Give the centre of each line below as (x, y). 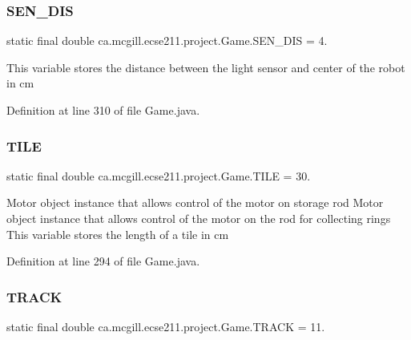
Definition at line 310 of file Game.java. (103, 110)
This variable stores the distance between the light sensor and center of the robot (206, 67)
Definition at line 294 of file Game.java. (103, 261)
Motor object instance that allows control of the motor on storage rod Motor (195, 202)
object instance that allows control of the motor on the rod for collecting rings (199, 218)
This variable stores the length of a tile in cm (118, 234)
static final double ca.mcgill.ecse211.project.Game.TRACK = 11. (166, 326)
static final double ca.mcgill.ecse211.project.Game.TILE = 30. (159, 175)
